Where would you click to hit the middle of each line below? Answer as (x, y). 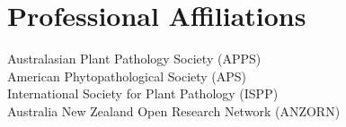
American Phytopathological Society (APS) (127, 76)
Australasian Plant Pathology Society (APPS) (134, 59)
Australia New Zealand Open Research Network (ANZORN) (174, 110)
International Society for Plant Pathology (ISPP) (143, 93)
